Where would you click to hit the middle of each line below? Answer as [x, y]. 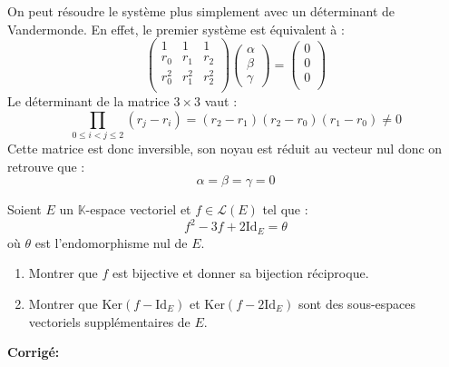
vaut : [221, 101]
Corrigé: [34, 352]
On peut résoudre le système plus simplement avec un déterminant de [201, 11]
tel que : [285, 209]
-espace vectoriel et [138, 209]
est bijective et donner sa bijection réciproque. [240, 273]
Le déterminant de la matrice [88, 101]
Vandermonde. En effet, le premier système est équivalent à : [176, 29]
